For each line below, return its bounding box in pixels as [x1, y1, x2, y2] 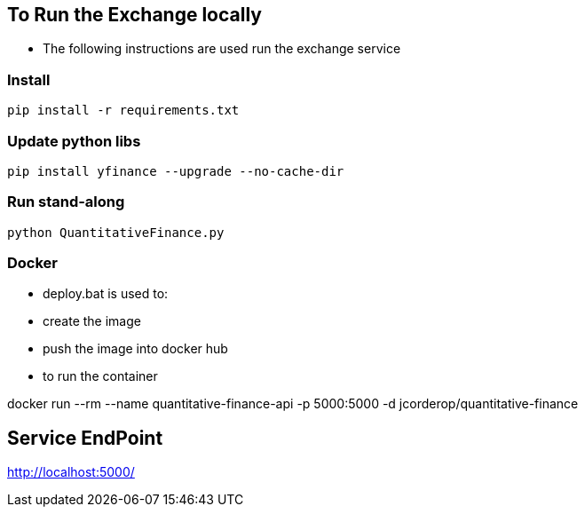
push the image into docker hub [43, 341, 228, 357]
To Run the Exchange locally [7, 4, 262, 26]
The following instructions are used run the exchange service [43, 41, 401, 57]
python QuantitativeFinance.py [7, 225, 225, 240]
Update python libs [7, 131, 141, 150]
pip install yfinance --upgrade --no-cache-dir [7, 163, 344, 178]
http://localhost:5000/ [7, 464, 135, 480]
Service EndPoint [7, 426, 163, 449]
